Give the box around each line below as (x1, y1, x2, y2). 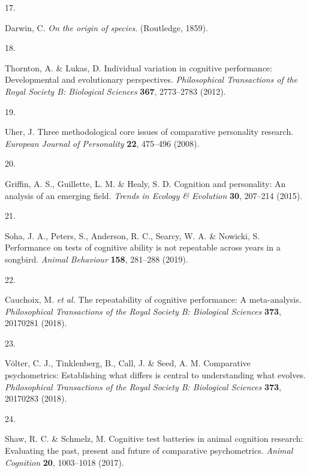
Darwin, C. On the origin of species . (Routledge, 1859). (5, 21, 208, 34)
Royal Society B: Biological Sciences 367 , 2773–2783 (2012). (5, 85, 226, 97)
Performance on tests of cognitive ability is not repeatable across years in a (5, 241, 281, 254)
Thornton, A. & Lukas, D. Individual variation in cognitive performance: (5, 61, 272, 74)
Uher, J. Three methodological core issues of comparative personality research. (5, 125, 294, 138)
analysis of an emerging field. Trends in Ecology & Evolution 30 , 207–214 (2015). (5, 189, 303, 201)
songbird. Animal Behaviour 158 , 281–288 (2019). (5, 252, 188, 265)
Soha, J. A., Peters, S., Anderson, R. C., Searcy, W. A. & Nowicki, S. (5, 229, 260, 242)
